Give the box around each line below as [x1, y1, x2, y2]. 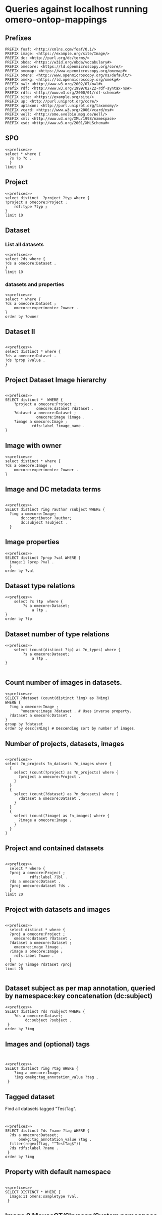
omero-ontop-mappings [5, 14, 108, 25]
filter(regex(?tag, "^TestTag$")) [9, 1141, 81, 1146]
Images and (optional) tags [5, 1040, 90, 1049]
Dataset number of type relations [5, 630, 110, 638]
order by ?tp [5, 616, 32, 621]
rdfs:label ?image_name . [31, 424, 85, 429]
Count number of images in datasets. [5, 678, 122, 687]
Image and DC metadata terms [5, 485, 101, 494]
